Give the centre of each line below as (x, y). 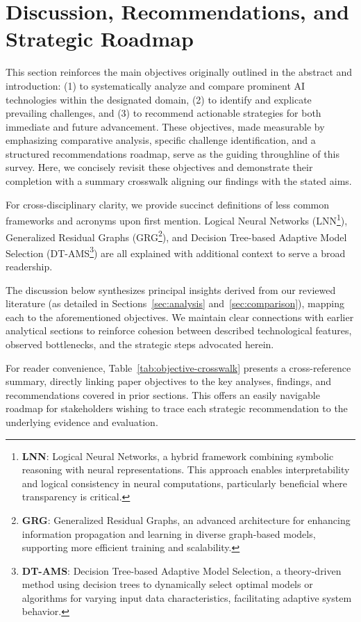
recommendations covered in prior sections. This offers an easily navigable (163, 394)
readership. (29, 266)
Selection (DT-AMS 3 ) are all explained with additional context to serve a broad (176, 252)
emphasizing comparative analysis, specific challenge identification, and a (161, 140)
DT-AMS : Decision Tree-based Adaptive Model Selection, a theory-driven (182, 570)
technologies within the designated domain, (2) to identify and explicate (159, 99)
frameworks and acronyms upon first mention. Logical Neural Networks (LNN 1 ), (177, 219)
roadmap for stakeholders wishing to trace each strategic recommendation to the (177, 408)
